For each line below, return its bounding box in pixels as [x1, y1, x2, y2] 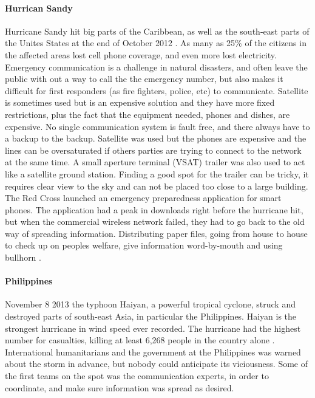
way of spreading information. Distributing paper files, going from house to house [5, 227, 308, 239]
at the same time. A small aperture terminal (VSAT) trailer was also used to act [5, 156, 305, 168]
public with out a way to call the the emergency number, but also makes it [5, 72, 283, 85]
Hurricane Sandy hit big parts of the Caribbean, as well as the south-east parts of [5, 24, 310, 37]
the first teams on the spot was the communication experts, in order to [5, 369, 269, 382]
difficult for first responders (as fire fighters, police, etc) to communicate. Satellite [5, 84, 308, 97]
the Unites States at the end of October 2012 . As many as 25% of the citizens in [5, 36, 307, 49]
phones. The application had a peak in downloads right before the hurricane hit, [5, 203, 303, 216]
